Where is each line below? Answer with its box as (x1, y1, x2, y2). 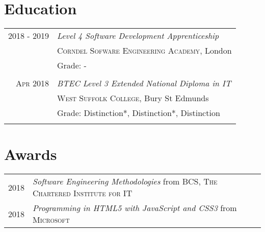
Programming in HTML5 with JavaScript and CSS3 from (33, 202, 237, 214)
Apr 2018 (16, 77, 49, 89)
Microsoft (33, 214, 70, 226)
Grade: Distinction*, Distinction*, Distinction (57, 107, 220, 119)
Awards (4, 144, 57, 165)
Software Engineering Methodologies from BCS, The (33, 175, 218, 188)
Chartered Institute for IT (33, 187, 132, 199)
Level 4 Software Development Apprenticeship (57, 30, 219, 42)
